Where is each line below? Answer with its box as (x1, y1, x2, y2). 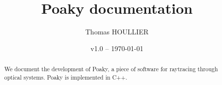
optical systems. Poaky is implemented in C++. (4, 73, 127, 81)
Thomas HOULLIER (85, 27, 148, 37)
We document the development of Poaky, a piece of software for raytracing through (4, 65, 218, 73)
